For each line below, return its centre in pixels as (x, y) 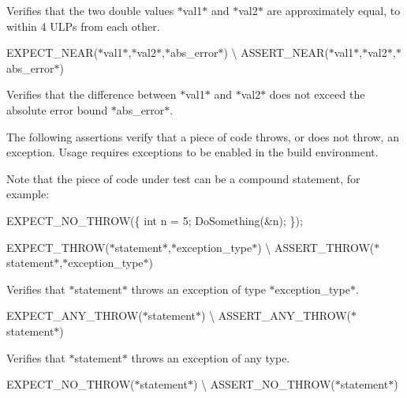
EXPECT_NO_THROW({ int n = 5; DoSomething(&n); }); (155, 220)
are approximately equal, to (334, 10)
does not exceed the (317, 94)
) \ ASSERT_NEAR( (276, 53)
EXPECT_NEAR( (52, 53)
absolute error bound (57, 109)
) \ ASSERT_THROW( (316, 247)
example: (28, 194)
